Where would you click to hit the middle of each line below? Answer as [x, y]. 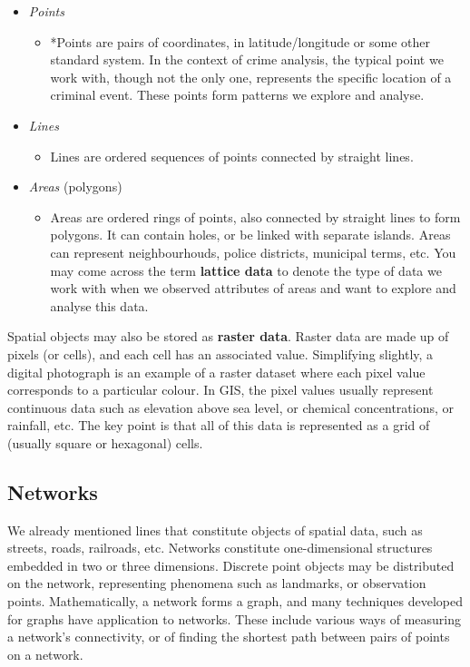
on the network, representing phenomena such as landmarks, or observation [217, 583]
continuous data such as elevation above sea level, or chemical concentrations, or [230, 407]
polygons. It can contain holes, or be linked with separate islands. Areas [250, 235]
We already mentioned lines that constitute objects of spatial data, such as [215, 530]
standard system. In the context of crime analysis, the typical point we [247, 59]
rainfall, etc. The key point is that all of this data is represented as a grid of [219, 425]
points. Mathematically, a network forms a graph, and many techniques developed [235, 601]
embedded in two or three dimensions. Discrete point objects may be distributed [231, 565]
